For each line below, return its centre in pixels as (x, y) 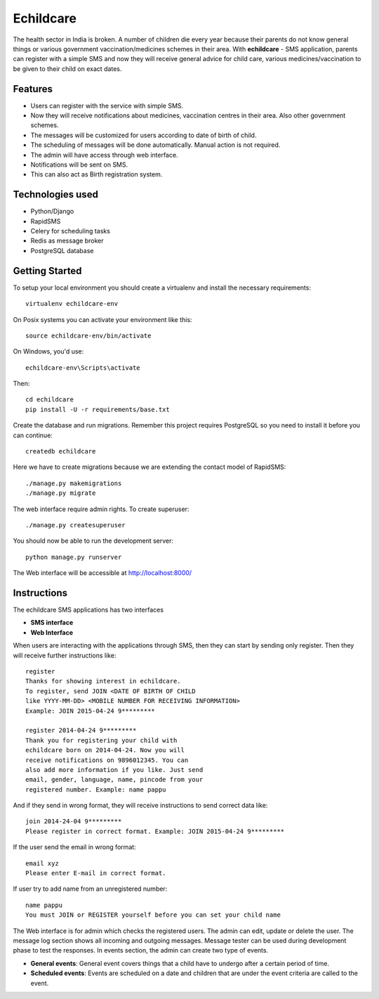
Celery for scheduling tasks (70, 231)
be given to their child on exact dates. (67, 69)
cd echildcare (49, 400)
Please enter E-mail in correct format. (96, 873)
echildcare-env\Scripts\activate (83, 368)
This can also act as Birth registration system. (97, 174)
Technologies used (55, 194)
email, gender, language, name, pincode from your (114, 780)
